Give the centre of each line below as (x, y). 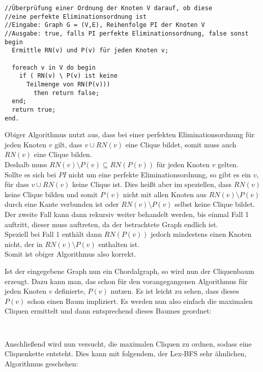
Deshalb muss (26, 164)
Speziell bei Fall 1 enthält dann (53, 234)
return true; (34, 110)
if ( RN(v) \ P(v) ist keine (68, 76)
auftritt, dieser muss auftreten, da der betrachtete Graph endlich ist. (111, 224)
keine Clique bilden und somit (51, 194)
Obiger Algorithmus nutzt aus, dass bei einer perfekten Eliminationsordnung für (130, 134)
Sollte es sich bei (31, 174)
